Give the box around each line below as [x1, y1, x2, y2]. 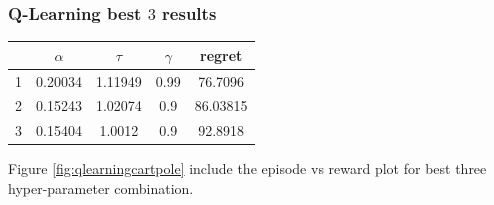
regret [200, 44, 243, 65]
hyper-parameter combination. [8, 177, 194, 198]
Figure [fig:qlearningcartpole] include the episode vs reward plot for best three [8, 158, 487, 179]
